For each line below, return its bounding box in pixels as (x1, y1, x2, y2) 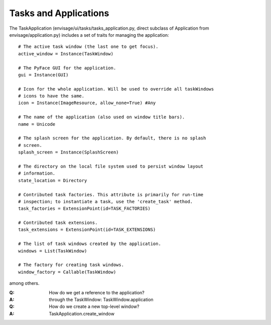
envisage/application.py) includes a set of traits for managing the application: (9, 32, 169, 38)
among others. (9, 280, 40, 286)
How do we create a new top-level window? (49, 303, 140, 309)
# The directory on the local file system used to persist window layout (18, 164, 204, 169)
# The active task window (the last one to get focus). (18, 44, 159, 50)
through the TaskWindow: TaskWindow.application (49, 297, 154, 302)
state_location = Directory (18, 178, 87, 183)
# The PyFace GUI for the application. (18, 65, 116, 70)
